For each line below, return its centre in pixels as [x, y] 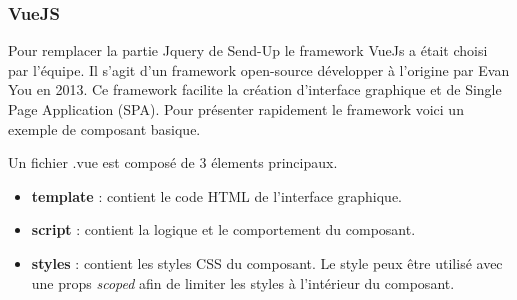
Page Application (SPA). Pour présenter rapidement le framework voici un [236, 109]
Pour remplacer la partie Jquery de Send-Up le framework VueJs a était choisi [248, 50]
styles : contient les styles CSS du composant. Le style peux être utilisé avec [267, 262]
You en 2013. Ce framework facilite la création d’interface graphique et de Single [255, 89]
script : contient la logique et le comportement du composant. [223, 229]
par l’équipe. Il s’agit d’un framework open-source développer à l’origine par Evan [259, 69]
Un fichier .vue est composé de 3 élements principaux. [173, 162]
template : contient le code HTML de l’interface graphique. [216, 195]
